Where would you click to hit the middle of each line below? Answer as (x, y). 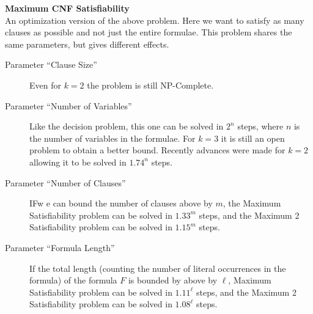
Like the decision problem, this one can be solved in (127, 126)
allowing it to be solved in (78, 162)
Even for (45, 85)
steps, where (260, 126)
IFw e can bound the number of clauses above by (121, 203)
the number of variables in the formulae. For (112, 138)
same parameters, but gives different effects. (87, 44)
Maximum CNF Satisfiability (67, 8)
